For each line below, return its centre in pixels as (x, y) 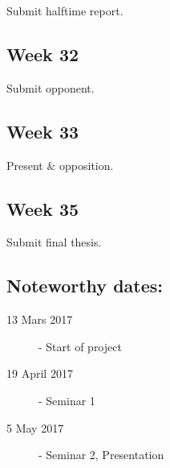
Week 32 (43, 54)
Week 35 (43, 208)
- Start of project (80, 346)
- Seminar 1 (67, 400)
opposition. (87, 165)
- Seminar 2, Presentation (101, 455)
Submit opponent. (51, 87)
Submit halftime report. (65, 10)
